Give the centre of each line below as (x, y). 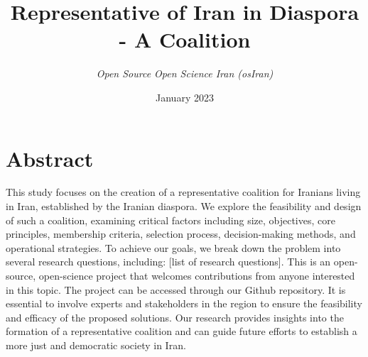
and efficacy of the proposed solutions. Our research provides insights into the (175, 317)
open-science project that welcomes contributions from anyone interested (197, 275)
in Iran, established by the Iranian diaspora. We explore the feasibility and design (184, 206)
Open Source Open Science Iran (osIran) (185, 73)
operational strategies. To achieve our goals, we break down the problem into (173, 247)
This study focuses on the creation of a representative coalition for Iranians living (183, 192)
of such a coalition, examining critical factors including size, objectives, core (171, 220)
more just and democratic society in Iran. (96, 345)
